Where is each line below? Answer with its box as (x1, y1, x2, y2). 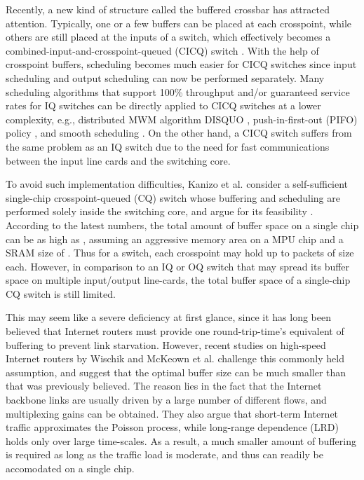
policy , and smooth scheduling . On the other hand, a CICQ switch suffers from (6, 125, 352, 140)
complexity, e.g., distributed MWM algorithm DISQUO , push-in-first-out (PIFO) (6, 111, 358, 126)
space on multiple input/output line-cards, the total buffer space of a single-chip (6, 273, 351, 287)
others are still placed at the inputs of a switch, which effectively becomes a (6, 29, 331, 44)
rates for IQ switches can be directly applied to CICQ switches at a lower (6, 98, 321, 113)
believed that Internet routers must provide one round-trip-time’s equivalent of (6, 324, 344, 338)
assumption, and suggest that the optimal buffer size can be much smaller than (6, 364, 346, 379)
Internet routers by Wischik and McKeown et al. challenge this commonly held (6, 351, 344, 366)
